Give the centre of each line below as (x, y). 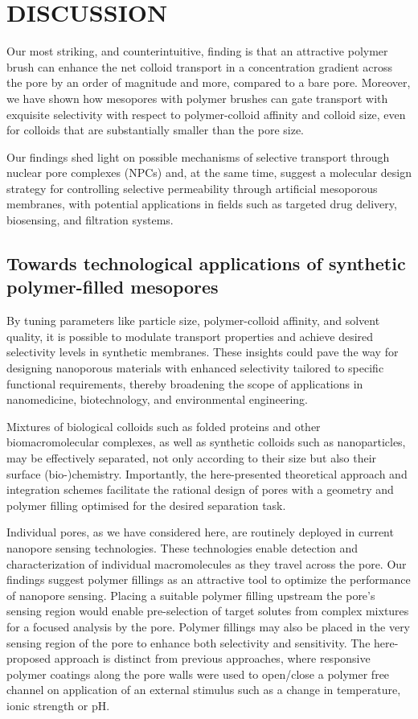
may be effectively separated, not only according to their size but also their (192, 458)
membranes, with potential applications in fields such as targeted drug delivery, (202, 204)
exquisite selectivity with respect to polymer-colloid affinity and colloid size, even (206, 114)
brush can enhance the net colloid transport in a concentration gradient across (200, 66)
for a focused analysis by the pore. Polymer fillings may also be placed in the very (209, 626)
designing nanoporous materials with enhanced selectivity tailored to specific (195, 368)
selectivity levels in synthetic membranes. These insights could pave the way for (203, 352)
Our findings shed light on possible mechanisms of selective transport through (198, 156)
